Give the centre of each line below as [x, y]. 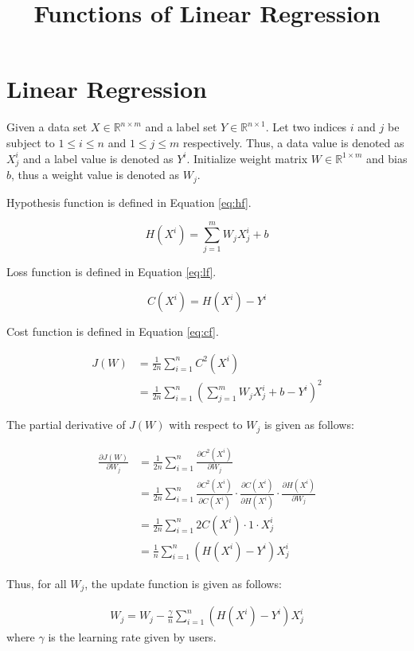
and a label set [181, 127]
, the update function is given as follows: [183, 583]
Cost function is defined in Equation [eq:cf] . [113, 331]
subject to [31, 142]
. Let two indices [306, 127]
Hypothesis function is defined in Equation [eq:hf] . [129, 202]
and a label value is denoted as [98, 158]
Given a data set [47, 127]
